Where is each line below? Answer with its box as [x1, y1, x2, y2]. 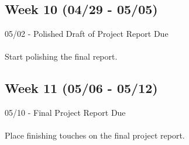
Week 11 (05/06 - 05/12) [5, 79, 158, 97]
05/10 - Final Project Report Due [5, 106, 126, 119]
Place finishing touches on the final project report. [5, 129, 185, 141]
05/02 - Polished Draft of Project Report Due [5, 27, 169, 40]
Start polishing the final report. [5, 50, 118, 63]
